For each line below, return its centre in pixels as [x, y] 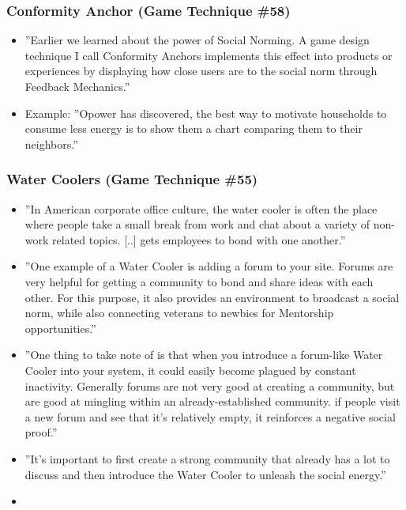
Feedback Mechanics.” [77, 86]
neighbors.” [51, 144]
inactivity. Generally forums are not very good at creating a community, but [210, 385]
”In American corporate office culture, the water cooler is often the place [201, 208]
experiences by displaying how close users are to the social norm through [201, 71]
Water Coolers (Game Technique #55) [132, 179]
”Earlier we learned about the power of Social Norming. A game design [197, 40]
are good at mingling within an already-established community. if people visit [212, 401]
